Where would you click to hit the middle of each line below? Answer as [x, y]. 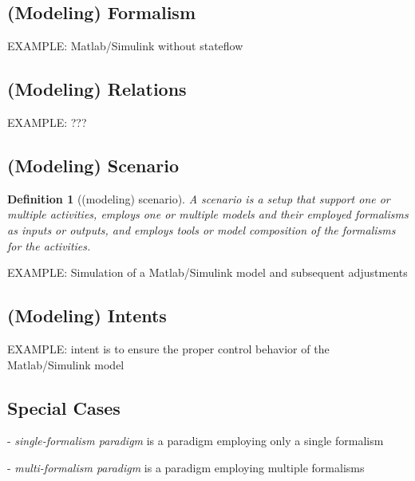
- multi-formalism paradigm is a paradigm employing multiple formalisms [186, 467]
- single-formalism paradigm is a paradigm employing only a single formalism [196, 441]
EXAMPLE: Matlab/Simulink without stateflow [125, 46]
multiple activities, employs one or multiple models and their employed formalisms [208, 214]
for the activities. [49, 245]
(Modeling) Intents [87, 315]
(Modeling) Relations [97, 89]
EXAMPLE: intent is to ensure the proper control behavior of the [168, 348]
